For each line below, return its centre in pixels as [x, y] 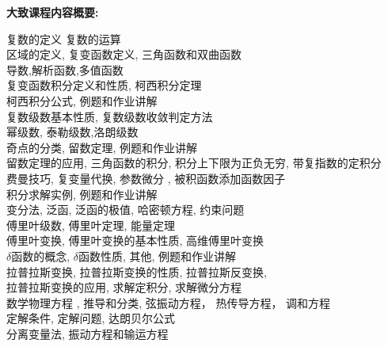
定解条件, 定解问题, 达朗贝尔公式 [91, 318]
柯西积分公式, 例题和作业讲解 [82, 100]
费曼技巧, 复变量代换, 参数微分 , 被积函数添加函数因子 [146, 178]
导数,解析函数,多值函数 [65, 69]
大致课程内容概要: [53, 12]
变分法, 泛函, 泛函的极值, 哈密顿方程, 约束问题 [126, 210]
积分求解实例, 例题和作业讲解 [82, 194]
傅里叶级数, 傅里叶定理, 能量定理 [91, 225]
